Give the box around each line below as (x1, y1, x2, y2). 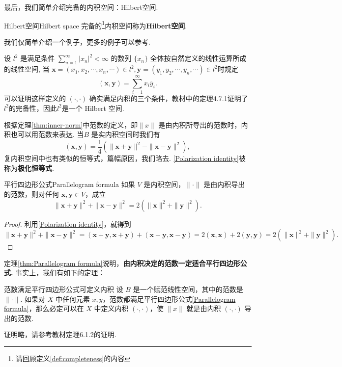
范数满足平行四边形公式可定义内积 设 (4, 284, 123, 294)
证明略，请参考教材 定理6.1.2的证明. (4, 329, 116, 340)
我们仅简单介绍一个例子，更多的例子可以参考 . (4, 36, 150, 47)
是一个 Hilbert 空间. (61, 103, 124, 113)
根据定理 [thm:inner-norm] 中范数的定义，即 (4, 119, 138, 130)
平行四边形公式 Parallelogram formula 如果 (4, 179, 135, 189)
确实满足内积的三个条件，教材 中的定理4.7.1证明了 (89, 93, 248, 104)
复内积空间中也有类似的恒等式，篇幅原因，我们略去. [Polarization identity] (4, 153, 239, 163)
